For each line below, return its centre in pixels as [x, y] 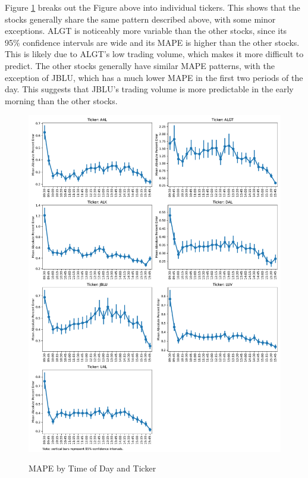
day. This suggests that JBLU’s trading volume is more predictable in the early [149, 89]
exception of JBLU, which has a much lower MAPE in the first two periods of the [154, 77]
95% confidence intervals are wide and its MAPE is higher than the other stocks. [152, 42]
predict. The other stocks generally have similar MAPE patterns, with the [140, 65]
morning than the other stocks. [61, 100]
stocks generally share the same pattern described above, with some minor [140, 19]
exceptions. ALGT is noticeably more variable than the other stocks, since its [146, 31]
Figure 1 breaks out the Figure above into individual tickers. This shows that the [153, 7]
